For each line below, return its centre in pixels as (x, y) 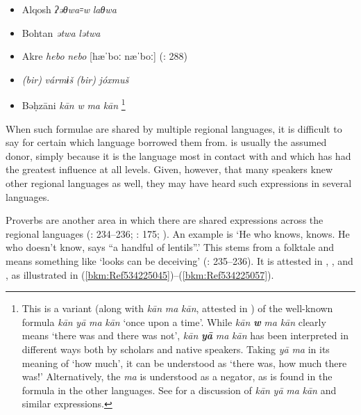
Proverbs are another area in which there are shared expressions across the (165, 220)
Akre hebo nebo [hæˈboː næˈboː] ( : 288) (104, 56)
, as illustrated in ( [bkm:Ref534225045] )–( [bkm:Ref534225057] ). (140, 274)
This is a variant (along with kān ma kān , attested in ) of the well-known (177, 308)
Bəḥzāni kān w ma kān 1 (74, 104)
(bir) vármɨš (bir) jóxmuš (75, 79)
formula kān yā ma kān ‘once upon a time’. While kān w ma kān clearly (174, 322)
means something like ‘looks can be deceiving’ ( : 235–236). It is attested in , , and (179, 260)
